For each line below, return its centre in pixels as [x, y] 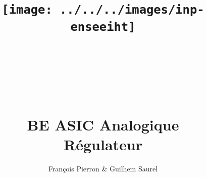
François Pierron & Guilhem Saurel [103, 168]
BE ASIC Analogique [103, 124]
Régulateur [103, 144]
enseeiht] [103, 27]
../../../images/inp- [132, 10]
